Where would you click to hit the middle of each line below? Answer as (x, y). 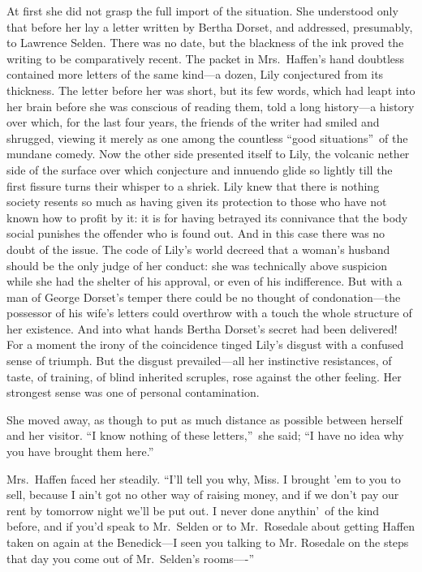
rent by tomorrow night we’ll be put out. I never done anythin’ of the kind (193, 510)
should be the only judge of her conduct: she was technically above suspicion (197, 265)
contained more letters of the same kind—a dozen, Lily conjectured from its (195, 74)
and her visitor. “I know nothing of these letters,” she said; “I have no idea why (205, 435)
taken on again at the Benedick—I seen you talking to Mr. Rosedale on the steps (208, 542)
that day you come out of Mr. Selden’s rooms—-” (131, 558)
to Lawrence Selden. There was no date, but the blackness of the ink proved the (205, 43)
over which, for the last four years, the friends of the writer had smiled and (193, 122)
